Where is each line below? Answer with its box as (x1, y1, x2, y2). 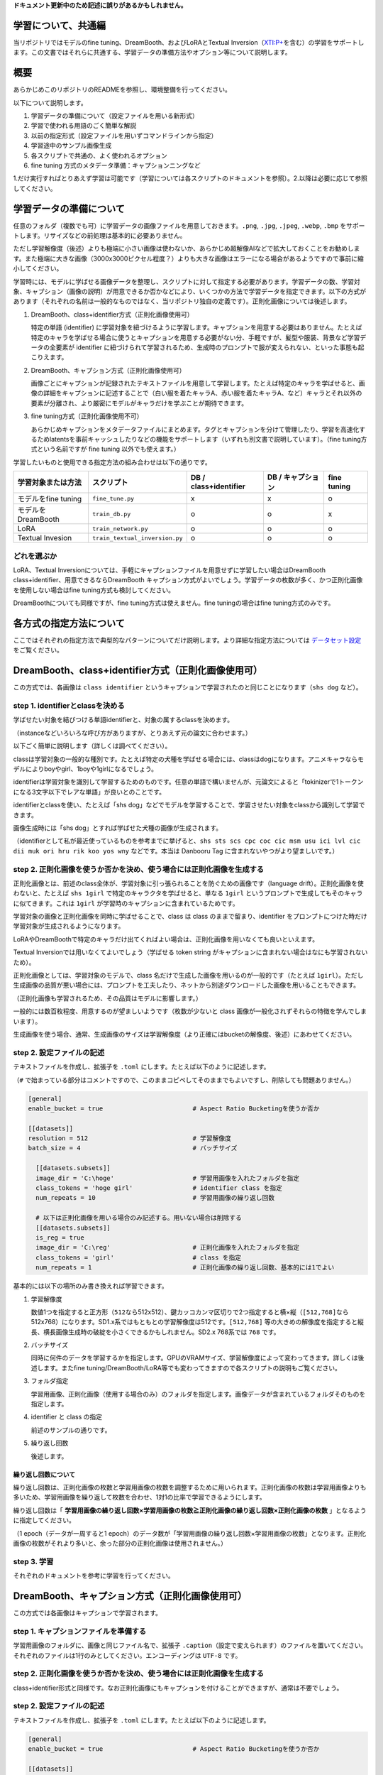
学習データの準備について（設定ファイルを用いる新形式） (30, 111, 199, 120)
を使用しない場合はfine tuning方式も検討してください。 (13, 586, 175, 594)
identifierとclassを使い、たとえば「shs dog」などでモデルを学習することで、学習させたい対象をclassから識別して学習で (13, 801, 365, 809)
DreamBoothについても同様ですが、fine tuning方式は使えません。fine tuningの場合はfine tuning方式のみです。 (13, 599, 335, 607)
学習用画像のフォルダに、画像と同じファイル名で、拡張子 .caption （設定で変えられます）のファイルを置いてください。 (13, 1641, 367, 1650)
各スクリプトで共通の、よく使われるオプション (30, 151, 168, 160)
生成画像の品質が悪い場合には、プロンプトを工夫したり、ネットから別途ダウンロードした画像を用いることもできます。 (13, 981, 360, 990)
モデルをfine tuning (17, 494, 82, 504)
